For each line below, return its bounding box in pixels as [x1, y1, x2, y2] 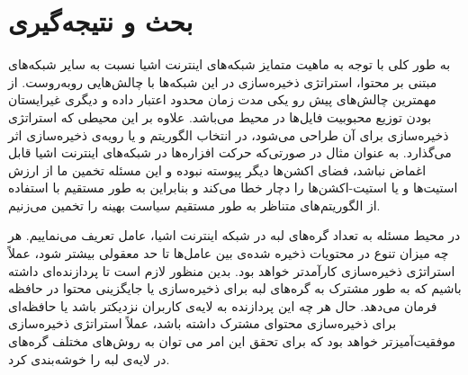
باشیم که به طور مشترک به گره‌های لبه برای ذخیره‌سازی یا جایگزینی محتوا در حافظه [8, 279, 462, 298]
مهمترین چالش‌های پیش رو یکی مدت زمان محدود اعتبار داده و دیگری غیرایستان [8, 90, 436, 109]
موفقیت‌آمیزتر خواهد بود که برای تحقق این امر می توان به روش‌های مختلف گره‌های [8, 332, 456, 351]
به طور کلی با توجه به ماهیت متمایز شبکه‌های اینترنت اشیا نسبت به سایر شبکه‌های [8, 55, 451, 74]
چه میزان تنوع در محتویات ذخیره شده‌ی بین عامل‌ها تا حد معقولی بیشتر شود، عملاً [8, 244, 449, 263]
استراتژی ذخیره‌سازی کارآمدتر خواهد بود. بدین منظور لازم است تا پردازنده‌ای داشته [8, 261, 455, 280]
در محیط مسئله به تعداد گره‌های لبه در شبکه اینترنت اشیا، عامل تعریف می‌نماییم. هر [8, 226, 461, 245]
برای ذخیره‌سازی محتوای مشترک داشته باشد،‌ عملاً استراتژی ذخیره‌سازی [8, 314, 397, 333]
